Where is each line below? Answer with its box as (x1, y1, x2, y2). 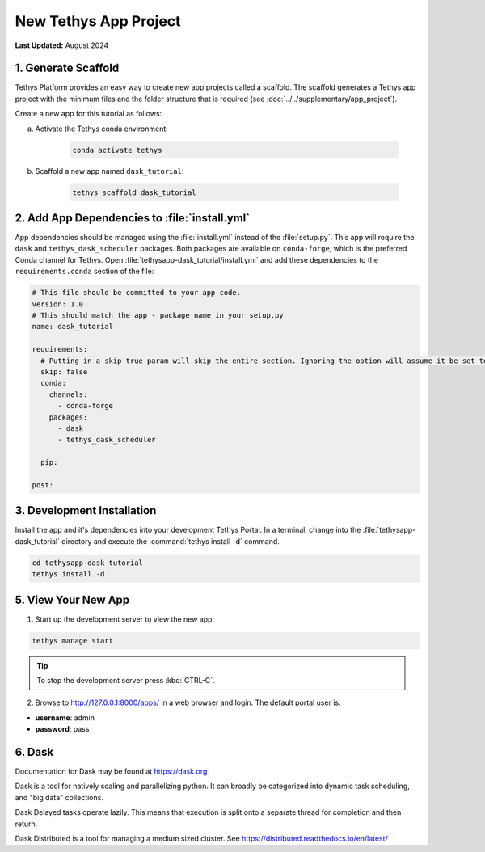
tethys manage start (32, 635, 113, 645)
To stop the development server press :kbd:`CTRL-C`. (36, 676, 215, 685)
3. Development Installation (15, 504, 157, 517)
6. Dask (15, 744, 54, 759)
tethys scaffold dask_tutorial (72, 188, 197, 197)
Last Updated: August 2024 (15, 40, 109, 50)
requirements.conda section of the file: (15, 267, 154, 276)
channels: (48, 390, 88, 399)
